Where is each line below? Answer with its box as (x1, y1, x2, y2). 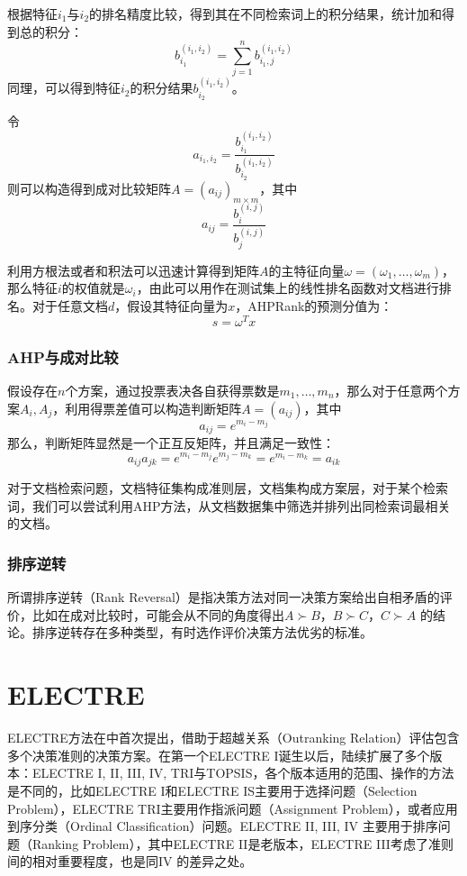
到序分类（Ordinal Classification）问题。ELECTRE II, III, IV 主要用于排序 (7, 817, 438, 835)
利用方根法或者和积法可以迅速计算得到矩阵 (7, 260, 259, 279)
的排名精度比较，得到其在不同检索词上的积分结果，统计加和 (89, 5, 443, 23)
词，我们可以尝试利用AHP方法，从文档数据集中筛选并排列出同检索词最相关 (7, 496, 451, 515)
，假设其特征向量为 (114, 297, 229, 315)
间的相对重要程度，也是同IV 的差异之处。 (7, 852, 253, 871)
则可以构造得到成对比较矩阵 (7, 178, 171, 197)
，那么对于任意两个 (334, 380, 448, 399)
